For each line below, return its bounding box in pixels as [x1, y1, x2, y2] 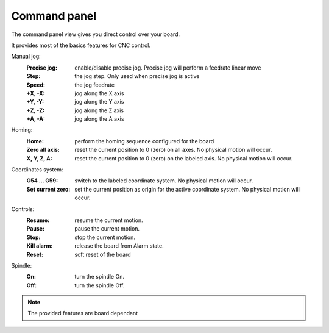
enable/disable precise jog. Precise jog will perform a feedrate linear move [74, 64, 261, 71]
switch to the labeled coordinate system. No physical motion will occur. [74, 177, 253, 184]
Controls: [11, 205, 35, 213]
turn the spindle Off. [74, 281, 125, 289]
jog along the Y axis [74, 98, 124, 106]
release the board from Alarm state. [74, 242, 164, 249]
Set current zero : [26, 185, 71, 193]
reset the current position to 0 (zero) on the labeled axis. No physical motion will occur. [74, 154, 293, 162]
